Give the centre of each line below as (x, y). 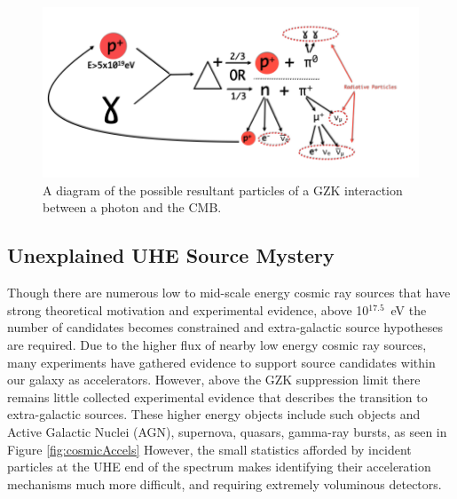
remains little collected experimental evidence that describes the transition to (217, 396)
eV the (409, 309)
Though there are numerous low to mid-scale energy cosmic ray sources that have (229, 293)
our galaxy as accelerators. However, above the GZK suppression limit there (214, 380)
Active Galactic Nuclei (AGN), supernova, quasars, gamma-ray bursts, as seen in (227, 432)
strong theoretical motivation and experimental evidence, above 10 (188, 309)
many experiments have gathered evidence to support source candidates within (221, 362)
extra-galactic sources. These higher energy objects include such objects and (214, 414)
